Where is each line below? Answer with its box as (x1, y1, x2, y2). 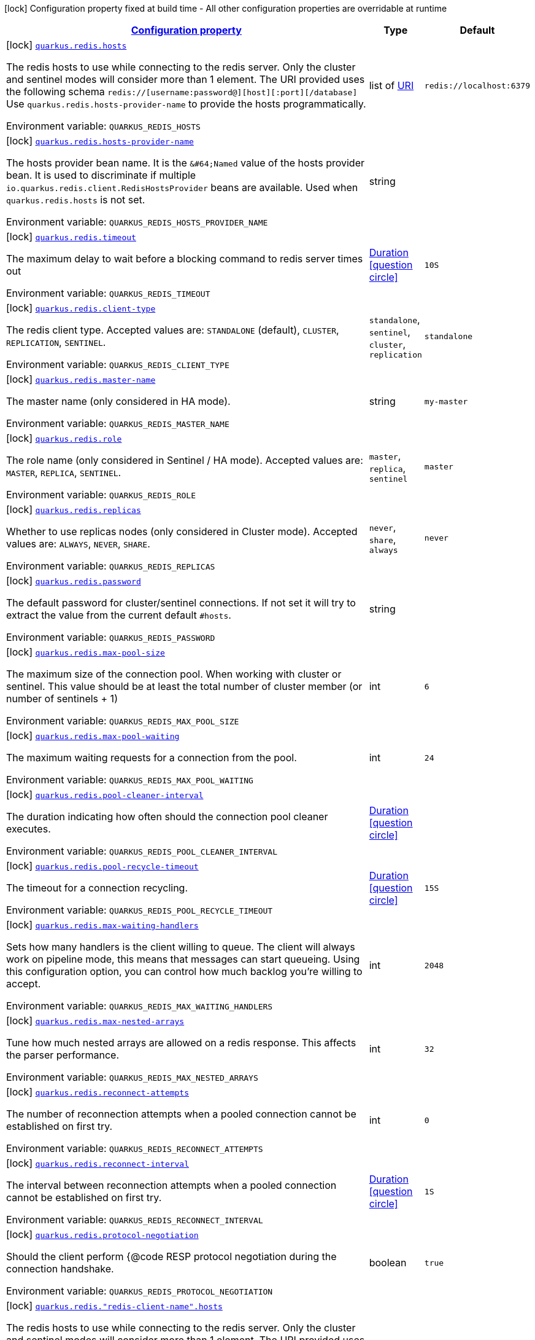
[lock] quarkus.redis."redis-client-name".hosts (6, 1299, 223, 1312)
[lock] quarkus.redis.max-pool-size (6, 646, 165, 658)
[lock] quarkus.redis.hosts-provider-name (6, 135, 194, 147)
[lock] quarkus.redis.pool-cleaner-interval (6, 788, 204, 801)
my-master (424, 396, 468, 406)
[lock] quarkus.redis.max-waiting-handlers (6, 919, 199, 931)
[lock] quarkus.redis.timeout (6, 230, 136, 243)
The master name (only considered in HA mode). (6, 395, 231, 407)
